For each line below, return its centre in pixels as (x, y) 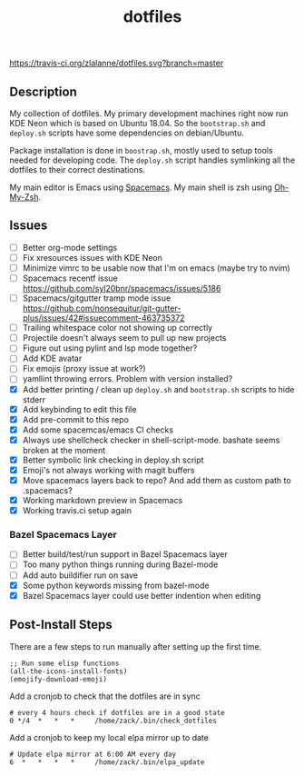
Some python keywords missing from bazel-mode (116, 585)
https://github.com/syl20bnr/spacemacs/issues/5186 (122, 289)
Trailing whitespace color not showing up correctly (118, 328)
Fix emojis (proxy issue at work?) (84, 369)
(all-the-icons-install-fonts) (69, 671)
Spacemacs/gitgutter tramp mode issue (97, 298)
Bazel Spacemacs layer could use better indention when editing (142, 595)
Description (43, 91)
